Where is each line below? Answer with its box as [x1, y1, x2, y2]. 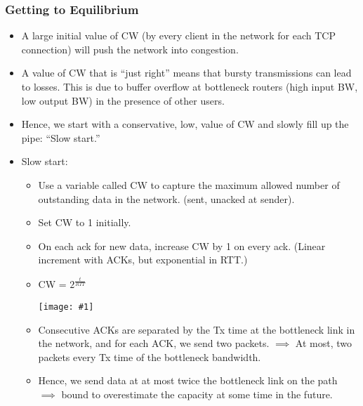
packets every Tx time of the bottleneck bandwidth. [38, 349, 261, 364]
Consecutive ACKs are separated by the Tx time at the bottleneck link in [38, 322, 355, 336]
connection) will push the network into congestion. [21, 41, 239, 56]
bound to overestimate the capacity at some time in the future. [61, 386, 333, 401]
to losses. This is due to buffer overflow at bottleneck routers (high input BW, [21, 79, 358, 93]
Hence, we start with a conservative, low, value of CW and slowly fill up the [21, 117, 349, 131]
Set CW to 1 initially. [38, 215, 131, 230]
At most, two [295, 336, 352, 351]
